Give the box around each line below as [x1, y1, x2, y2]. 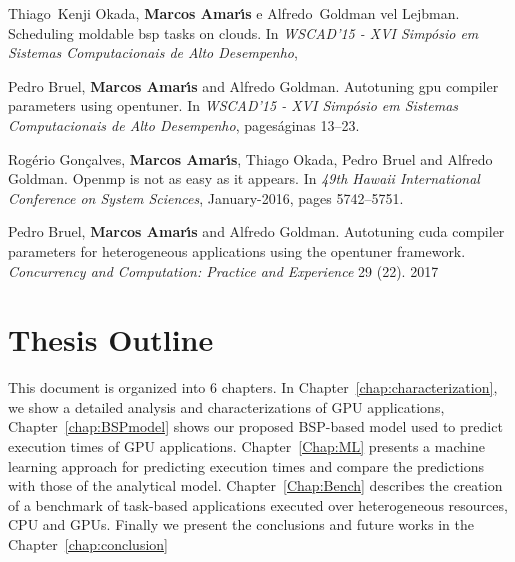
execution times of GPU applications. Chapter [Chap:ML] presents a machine [8, 436, 485, 457]
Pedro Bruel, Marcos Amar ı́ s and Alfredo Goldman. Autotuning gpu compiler [8, 75, 499, 96]
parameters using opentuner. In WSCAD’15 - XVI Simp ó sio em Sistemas [8, 95, 459, 116]
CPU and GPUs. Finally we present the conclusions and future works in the [8, 514, 474, 535]
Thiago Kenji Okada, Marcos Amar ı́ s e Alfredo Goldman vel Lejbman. [8, 3, 460, 23]
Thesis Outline [8, 319, 214, 360]
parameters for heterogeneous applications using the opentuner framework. [8, 240, 466, 261]
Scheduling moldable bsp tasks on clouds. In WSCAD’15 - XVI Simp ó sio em [8, 22, 479, 43]
